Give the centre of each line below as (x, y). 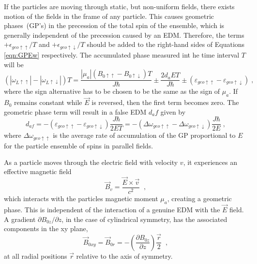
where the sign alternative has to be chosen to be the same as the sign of (112, 91)
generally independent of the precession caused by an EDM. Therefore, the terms (124, 35)
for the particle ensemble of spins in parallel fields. (79, 145)
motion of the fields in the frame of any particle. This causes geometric (109, 16)
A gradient (20, 219)
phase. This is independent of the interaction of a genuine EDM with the (112, 210)
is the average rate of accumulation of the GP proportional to (144, 135)
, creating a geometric (199, 198)
